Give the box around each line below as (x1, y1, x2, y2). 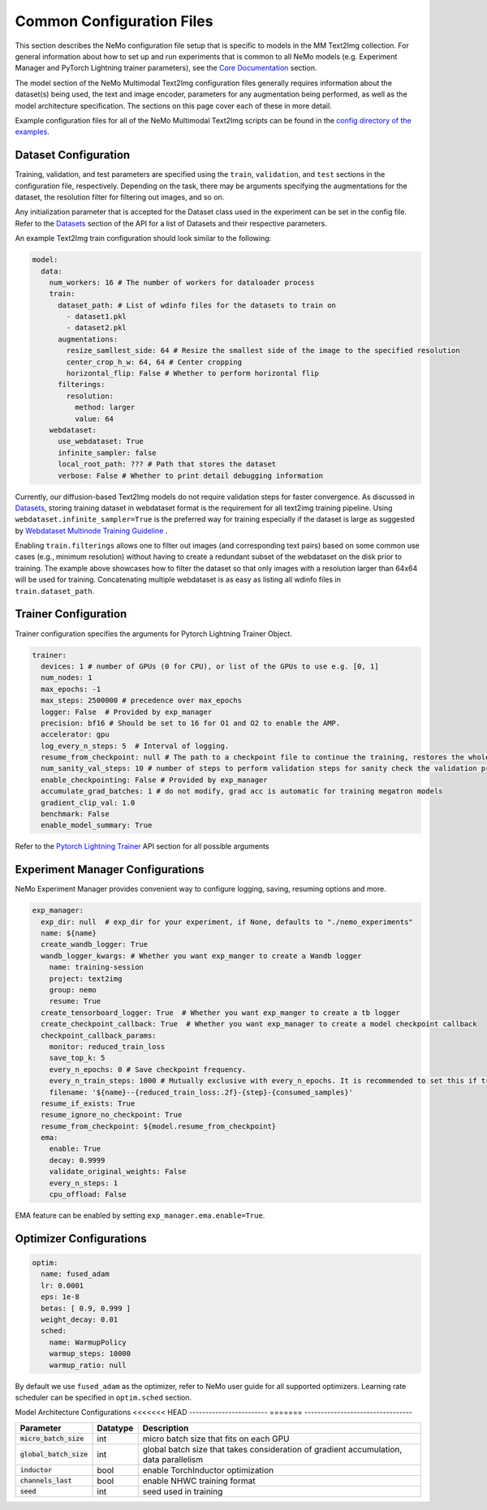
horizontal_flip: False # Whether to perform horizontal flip (66, 369, 320, 378)
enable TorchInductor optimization (142, 1465, 274, 1476)
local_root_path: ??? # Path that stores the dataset (58, 459, 277, 469)
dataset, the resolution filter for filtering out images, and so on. (15, 191, 225, 202)
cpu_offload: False (49, 1190, 127, 1199)
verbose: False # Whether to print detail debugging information (58, 471, 324, 480)
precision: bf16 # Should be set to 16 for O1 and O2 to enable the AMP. (41, 718, 341, 728)
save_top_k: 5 (49, 1053, 106, 1063)
